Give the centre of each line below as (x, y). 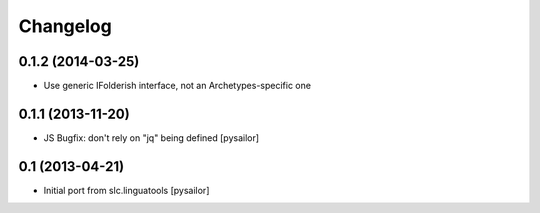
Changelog (65, 26)
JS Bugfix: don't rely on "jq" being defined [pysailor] (151, 137)
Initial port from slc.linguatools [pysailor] (126, 190)
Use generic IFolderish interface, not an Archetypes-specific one (177, 86)
